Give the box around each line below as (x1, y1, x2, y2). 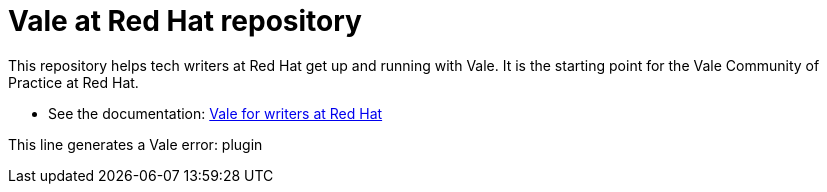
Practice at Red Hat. (8, 73, 139, 91)
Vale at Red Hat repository (8, 4, 362, 38)
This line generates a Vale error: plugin (8, 135, 263, 153)
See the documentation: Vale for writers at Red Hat (48, 104, 383, 122)
